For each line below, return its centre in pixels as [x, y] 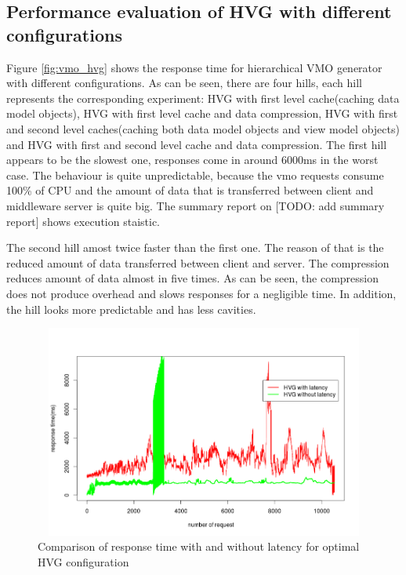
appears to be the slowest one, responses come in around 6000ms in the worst [192, 160]
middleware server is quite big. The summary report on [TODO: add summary [196, 205]
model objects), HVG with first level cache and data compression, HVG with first [202, 113]
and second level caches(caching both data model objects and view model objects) [203, 128]
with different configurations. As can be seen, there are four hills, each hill [184, 83]
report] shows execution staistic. [83, 221]
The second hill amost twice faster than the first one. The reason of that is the [195, 247]
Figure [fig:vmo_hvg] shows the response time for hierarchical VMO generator [194, 67]
